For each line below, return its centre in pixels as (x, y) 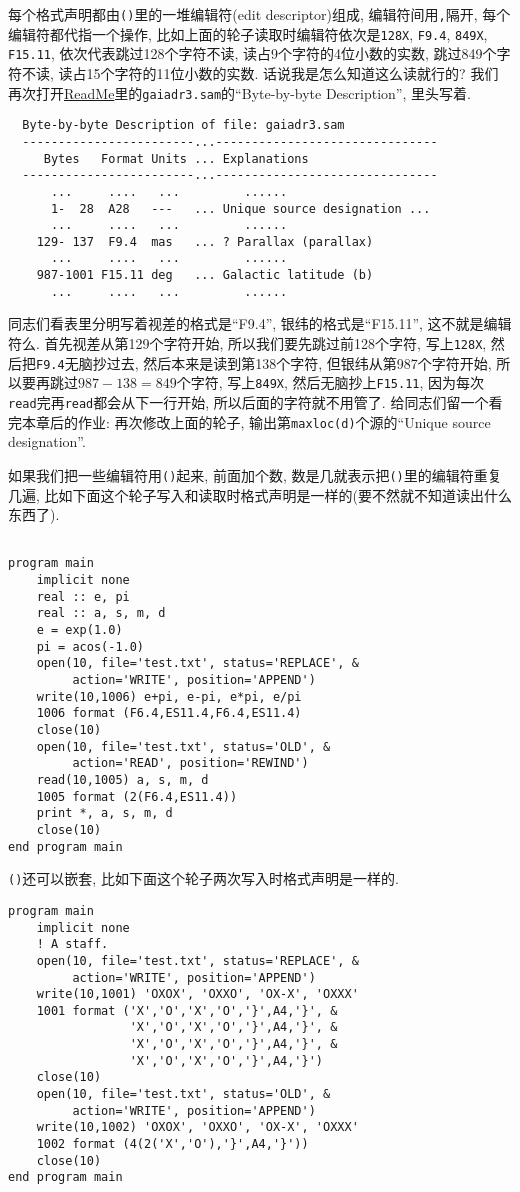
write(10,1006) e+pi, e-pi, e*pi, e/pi (169, 696)
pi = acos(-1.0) (90, 646)
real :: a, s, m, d (101, 613)
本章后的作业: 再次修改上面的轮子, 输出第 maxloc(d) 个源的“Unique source (256, 421)
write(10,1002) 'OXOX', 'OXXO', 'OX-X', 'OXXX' (197, 1127)
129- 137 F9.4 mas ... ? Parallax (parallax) (205, 241)
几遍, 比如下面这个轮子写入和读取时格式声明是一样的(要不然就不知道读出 (246, 494)
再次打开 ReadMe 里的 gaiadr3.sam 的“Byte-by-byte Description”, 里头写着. (239, 92)
